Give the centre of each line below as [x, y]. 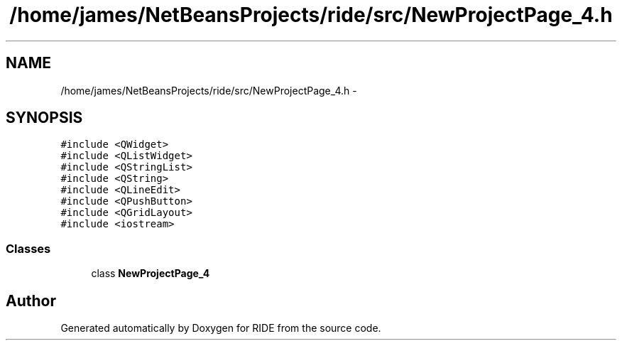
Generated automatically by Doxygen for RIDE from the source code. [221, 328]
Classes [28, 248]
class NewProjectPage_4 [151, 274]
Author [31, 301]
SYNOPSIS [44, 118]
